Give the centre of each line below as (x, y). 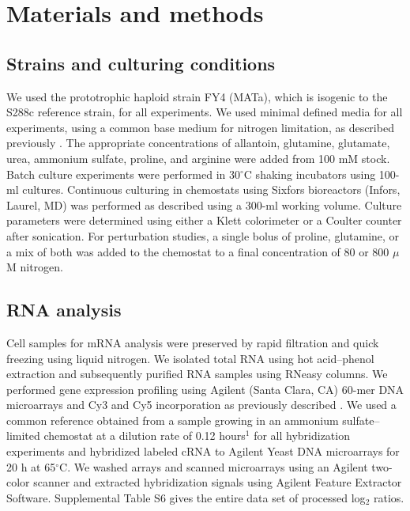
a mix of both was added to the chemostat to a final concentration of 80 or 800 (198, 251)
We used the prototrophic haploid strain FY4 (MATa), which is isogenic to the (197, 96)
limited (23, 435)
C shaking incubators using (310, 174)
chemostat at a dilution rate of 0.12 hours (145, 435)
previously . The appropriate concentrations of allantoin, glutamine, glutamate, (198, 143)
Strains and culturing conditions (141, 63)
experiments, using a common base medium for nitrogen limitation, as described (200, 127)
